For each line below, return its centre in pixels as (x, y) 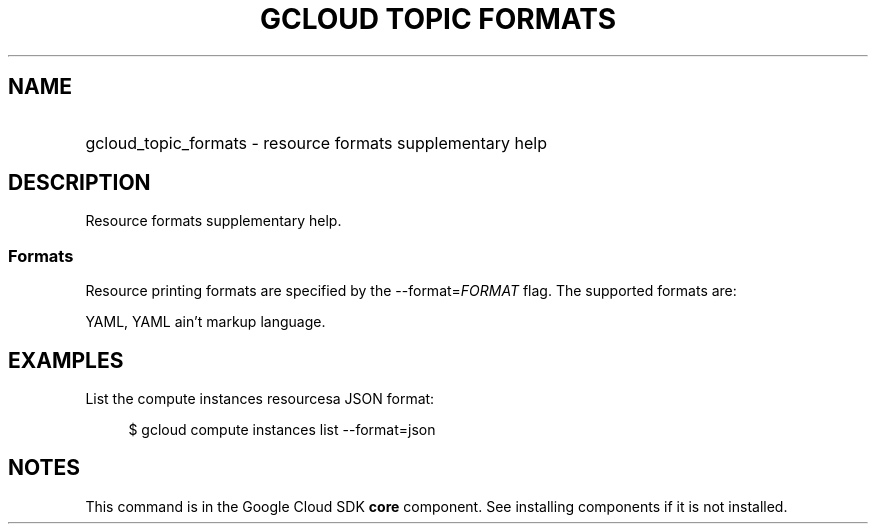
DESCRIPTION (79, 183)
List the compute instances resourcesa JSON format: (260, 399)
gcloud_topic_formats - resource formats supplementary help (316, 142)
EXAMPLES (66, 360)
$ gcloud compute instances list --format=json (282, 430)
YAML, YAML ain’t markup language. (205, 322)
